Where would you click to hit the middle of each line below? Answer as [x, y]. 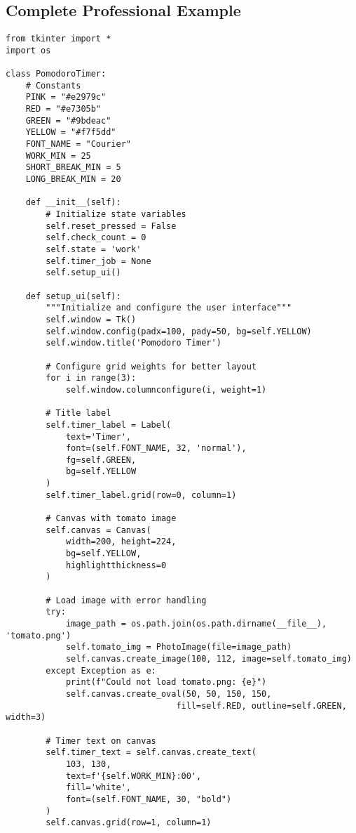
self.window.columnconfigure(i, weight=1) [166, 389]
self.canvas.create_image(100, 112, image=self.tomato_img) [208, 658]
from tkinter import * [59, 39]
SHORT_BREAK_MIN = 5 [73, 168]
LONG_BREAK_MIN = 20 [73, 179]
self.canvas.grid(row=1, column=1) [129, 823]
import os [28, 50]
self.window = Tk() [91, 319]
